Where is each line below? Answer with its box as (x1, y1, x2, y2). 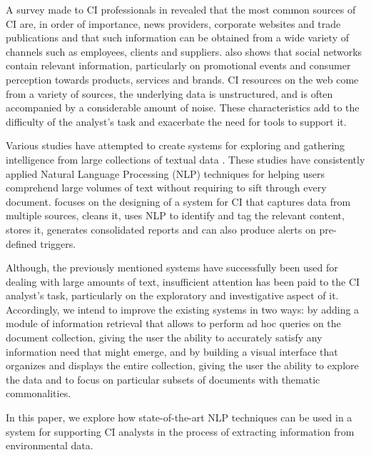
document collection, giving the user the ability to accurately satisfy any (6, 330, 322, 345)
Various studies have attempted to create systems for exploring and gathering (6, 138, 345, 153)
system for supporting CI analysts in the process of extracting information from (6, 424, 355, 439)
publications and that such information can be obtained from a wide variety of (6, 30, 349, 45)
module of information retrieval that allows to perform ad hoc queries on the (6, 316, 341, 331)
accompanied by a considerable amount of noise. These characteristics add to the (6, 100, 360, 115)
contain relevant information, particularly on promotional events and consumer (6, 58, 351, 73)
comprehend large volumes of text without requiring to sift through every (6, 180, 327, 195)
